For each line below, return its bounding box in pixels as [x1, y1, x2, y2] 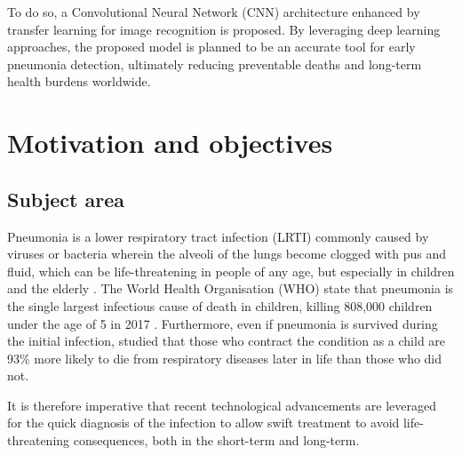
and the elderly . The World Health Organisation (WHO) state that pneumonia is [7, 279, 454, 298]
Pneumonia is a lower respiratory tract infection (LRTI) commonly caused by [7, 227, 429, 245]
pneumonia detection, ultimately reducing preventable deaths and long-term [7, 54, 422, 73]
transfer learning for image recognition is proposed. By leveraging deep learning [7, 20, 441, 38]
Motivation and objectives [7, 124, 333, 161]
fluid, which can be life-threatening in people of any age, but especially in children [7, 261, 455, 280]
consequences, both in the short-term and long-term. [73, 431, 360, 450]
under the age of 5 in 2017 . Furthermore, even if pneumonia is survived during [7, 314, 438, 332]
